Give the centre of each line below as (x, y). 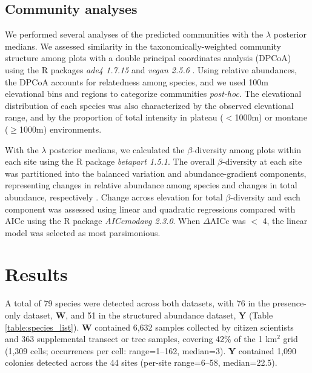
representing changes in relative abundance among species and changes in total (151, 185)
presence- (289, 303)
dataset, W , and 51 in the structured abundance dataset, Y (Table (148, 315)
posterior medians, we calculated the (117, 149)
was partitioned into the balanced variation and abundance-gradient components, (156, 173)
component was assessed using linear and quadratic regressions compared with (150, 209)
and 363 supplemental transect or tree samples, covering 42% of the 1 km (141, 339)
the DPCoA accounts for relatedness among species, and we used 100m (137, 81)
